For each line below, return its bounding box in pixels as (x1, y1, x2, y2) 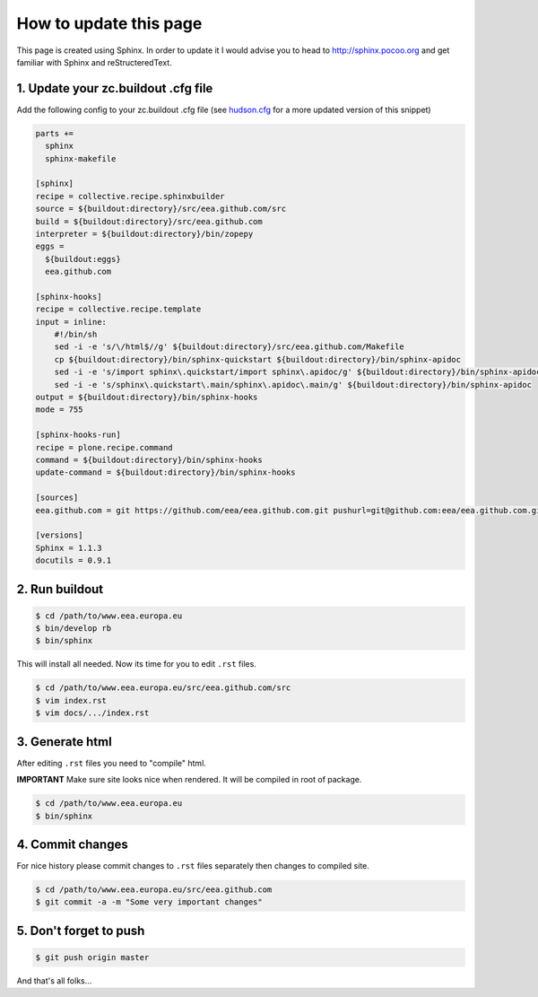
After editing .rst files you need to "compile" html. (16, 757, 206, 768)
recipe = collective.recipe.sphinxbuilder (35, 191, 225, 201)
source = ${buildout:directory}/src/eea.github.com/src (35, 204, 287, 214)
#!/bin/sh (54, 329, 98, 340)
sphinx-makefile (45, 153, 117, 163)
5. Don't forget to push (16, 923, 145, 938)
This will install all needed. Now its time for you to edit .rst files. (16, 659, 257, 669)
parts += (35, 128, 74, 138)
